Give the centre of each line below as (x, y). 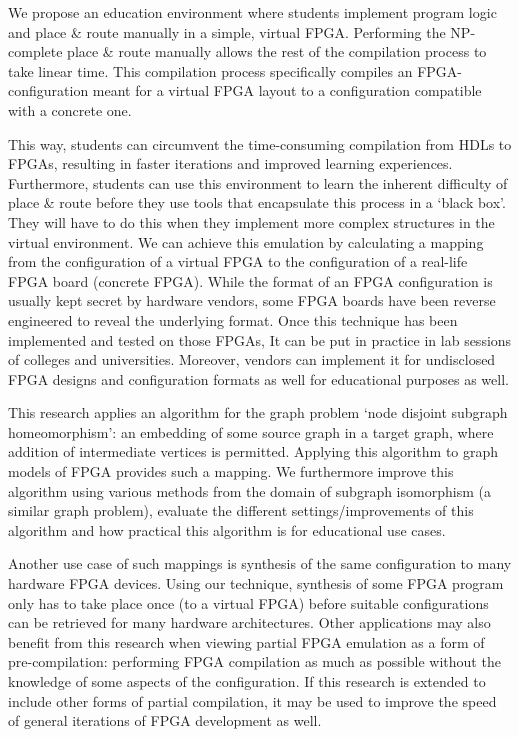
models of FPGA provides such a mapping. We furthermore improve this (231, 471)
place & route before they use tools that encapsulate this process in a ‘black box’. (257, 202)
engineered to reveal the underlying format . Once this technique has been (233, 319)
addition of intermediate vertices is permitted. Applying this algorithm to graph (253, 451)
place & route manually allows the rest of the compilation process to (277, 51)
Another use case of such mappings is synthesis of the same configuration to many (260, 563)
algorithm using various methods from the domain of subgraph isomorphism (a (249, 490)
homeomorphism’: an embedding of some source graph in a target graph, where (251, 431)
